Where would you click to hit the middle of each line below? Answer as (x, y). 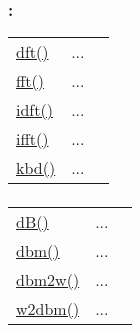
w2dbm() (48, 309)
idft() (34, 110)
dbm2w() (48, 280)
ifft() (32, 139)
